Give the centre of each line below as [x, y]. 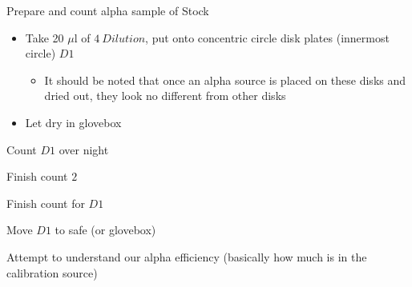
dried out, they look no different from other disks [165, 96]
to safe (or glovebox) [105, 230]
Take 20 [44, 37]
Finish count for [46, 203]
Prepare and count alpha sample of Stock [108, 10]
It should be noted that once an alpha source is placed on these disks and [225, 80]
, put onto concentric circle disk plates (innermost [267, 37]
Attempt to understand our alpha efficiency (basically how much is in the [187, 256]
